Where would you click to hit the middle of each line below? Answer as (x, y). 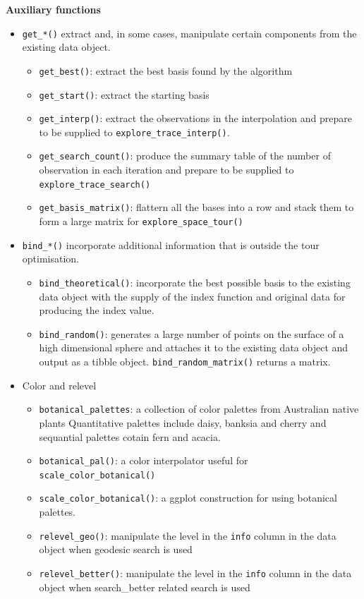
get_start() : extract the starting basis (124, 94)
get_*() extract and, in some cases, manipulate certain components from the (189, 33)
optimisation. (51, 259)
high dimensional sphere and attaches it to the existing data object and (194, 347)
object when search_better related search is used (145, 587)
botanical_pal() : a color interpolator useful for (144, 460)
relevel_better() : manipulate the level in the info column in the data (195, 573)
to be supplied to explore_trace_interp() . (134, 132)
